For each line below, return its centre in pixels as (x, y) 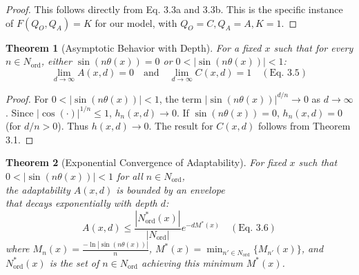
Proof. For (27, 98)
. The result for (181, 126)
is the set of (74, 262)
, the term (181, 98)
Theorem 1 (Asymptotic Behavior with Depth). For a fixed (134, 47)
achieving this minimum (192, 262)
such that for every (313, 47)
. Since (20, 112)
